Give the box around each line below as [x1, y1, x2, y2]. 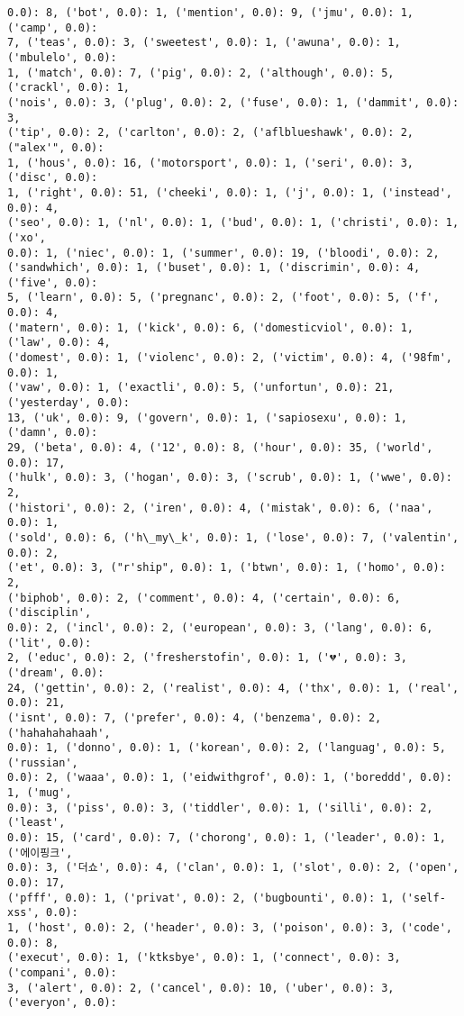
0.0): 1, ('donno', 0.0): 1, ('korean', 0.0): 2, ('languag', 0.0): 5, [7, 741, 446, 755]
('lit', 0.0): [7, 636, 92, 649]
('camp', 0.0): [7, 21, 98, 34]
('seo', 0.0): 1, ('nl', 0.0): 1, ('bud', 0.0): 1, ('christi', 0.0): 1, [7, 216, 459, 230]
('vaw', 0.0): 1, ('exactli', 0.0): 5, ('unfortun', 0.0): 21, [7, 381, 395, 395]
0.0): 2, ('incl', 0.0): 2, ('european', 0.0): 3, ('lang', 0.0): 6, [7, 621, 433, 634]
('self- [400, 891, 446, 904]
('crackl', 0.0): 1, [7, 81, 131, 95]
